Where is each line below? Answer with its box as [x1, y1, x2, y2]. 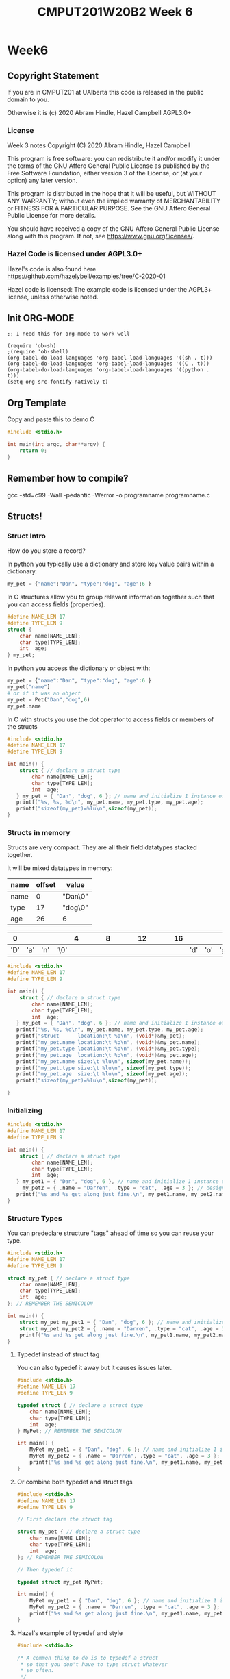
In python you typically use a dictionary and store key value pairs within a [7, 560, 214, 569]
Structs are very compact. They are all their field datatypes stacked [7, 843, 197, 851]
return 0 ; [19, 447, 48, 454]
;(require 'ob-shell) [7, 349, 69, 356]
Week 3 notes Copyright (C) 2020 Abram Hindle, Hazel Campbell [7, 141, 190, 149]
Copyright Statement [7, 70, 99, 82]
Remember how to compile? [7, 473, 129, 484]
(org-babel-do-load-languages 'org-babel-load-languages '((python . [7, 366, 210, 373]
